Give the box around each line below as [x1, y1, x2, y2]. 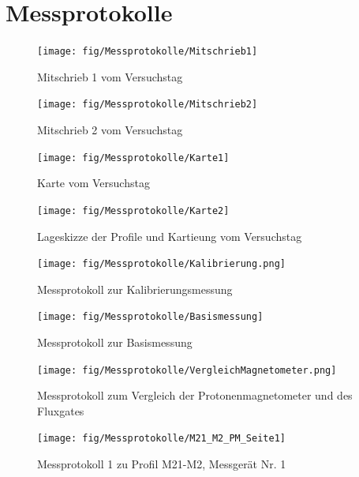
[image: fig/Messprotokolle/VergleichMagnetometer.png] [37, 364, 337, 376]
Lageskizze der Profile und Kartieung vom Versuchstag [37, 227, 302, 244]
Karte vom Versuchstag [37, 175, 150, 191]
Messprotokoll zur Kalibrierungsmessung [37, 280, 233, 297]
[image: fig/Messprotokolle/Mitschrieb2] [37, 99, 258, 111]
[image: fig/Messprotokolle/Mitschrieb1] [37, 46, 258, 58]
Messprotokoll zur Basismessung [37, 334, 193, 351]
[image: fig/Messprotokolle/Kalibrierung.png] [37, 258, 286, 270]
